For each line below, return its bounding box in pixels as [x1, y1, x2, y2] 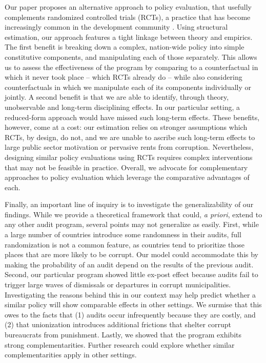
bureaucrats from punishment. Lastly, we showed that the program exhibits [5, 329, 242, 339]
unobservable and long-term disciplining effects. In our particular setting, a [5, 101, 240, 112]
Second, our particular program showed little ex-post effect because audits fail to [5, 269, 258, 280]
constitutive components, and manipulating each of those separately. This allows [5, 51, 257, 62]
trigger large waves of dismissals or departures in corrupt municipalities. [5, 279, 231, 290]
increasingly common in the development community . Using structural [5, 21, 228, 32]
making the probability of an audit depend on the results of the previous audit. [5, 259, 254, 269]
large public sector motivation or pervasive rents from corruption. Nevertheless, [5, 142, 254, 152]
